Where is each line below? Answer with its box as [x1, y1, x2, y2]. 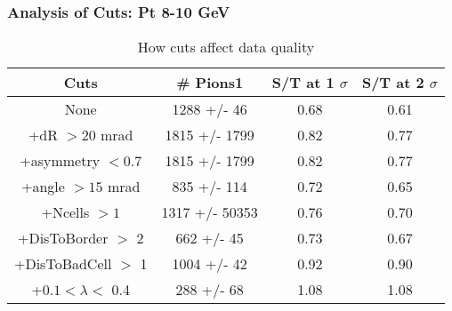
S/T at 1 [271, 72, 335, 93]
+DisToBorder [17, 227, 109, 249]
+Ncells [41, 202, 90, 223]
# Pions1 [176, 72, 244, 93]
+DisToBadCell [14, 253, 112, 275]
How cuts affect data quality [137, 36, 315, 58]
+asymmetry [20, 150, 101, 171]
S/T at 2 [361, 72, 424, 93]
